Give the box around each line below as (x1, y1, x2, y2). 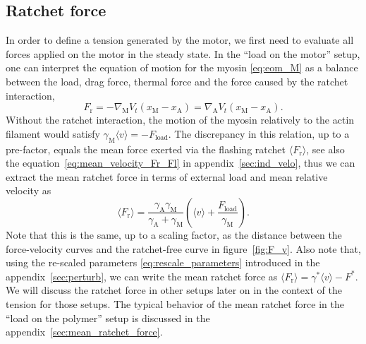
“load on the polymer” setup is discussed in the (6, 310, 210, 325)
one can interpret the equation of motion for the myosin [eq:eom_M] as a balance (6, 60, 358, 75)
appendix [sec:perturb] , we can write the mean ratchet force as (6, 268, 278, 283)
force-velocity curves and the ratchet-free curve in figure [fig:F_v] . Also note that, (6, 241, 361, 256)
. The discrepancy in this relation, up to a (168, 126, 350, 141)
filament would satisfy (6, 126, 100, 141)
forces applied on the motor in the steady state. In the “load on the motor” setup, (6, 46, 360, 61)
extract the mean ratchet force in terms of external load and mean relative (6, 169, 328, 184)
